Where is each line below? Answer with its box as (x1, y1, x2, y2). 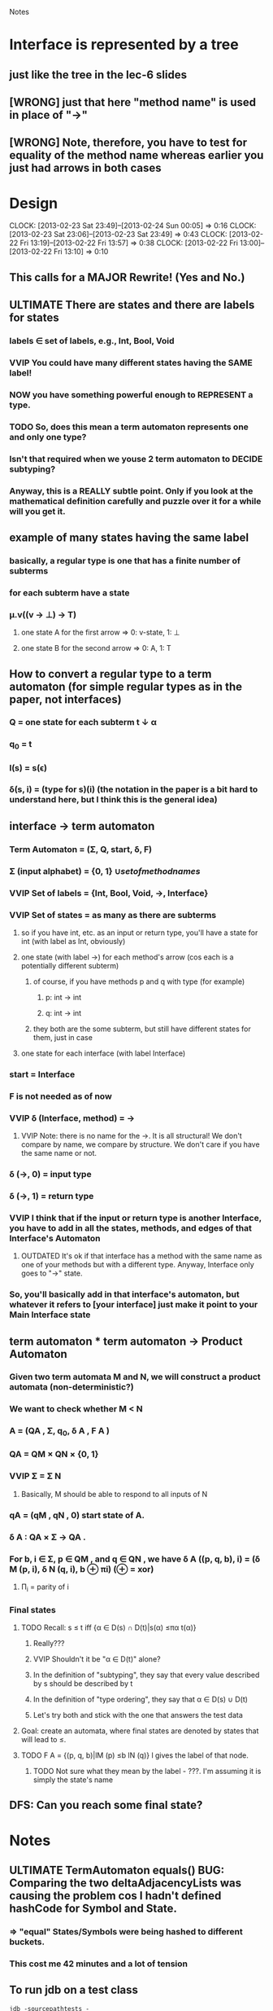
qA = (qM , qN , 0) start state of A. (9, 1509, 145, 1521)
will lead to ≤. (20, 1735, 67, 1745)
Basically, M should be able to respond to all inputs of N (20, 1489, 208, 1499)
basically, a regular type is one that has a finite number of (9, 555, 240, 566)
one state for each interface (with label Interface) (20, 1048, 186, 1058)
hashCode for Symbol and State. (9, 1901, 178, 1915)
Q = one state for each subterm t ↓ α (9, 717, 158, 728)
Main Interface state (9, 1309, 91, 1320)
